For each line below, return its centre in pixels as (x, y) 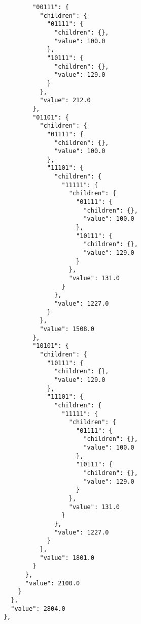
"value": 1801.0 (67, 558)
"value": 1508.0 (67, 329)
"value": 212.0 (65, 100)
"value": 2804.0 (38, 608)
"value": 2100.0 (52, 583)
